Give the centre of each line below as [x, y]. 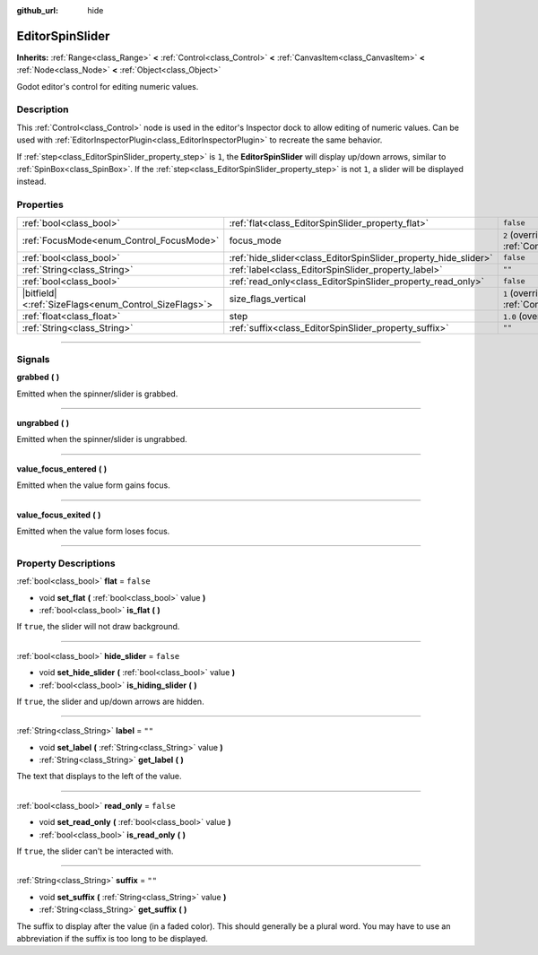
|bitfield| [39, 293]
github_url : [37, 10]
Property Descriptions [66, 563]
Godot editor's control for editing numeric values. [108, 86]
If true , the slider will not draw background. [98, 627]
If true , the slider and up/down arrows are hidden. [111, 701]
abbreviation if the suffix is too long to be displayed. [112, 938]
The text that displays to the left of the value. [100, 777]
